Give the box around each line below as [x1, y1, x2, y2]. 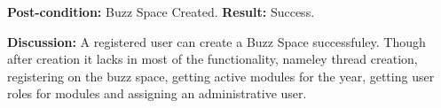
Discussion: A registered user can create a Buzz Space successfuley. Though [7, 32, 426, 50]
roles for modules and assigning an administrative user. [7, 84, 307, 103]
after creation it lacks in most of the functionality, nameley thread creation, [7, 50, 418, 68]
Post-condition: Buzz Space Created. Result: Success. [7, 3, 315, 20]
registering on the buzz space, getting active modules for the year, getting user [7, 66, 435, 85]
